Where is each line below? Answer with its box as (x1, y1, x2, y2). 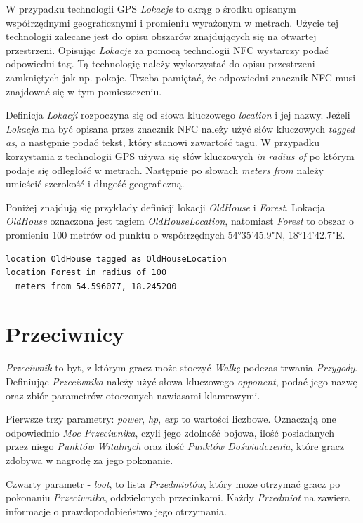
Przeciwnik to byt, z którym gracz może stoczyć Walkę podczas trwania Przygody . (6, 360, 358, 375)
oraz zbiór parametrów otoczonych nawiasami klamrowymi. (6, 388, 260, 402)
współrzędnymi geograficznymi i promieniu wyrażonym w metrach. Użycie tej (6, 15, 338, 29)
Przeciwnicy (6, 319, 124, 348)
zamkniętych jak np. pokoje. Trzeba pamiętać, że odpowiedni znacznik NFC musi (6, 69, 356, 84)
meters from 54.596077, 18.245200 (15, 281, 177, 291)
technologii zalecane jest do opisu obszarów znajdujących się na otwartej (6, 29, 317, 44)
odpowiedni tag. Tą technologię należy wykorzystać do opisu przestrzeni (6, 56, 315, 71)
